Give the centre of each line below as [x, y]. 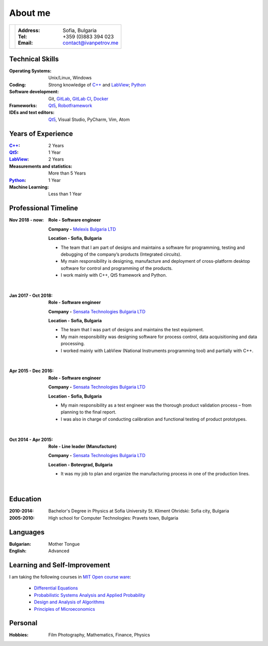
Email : [26, 43]
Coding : [18, 85]
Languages [27, 532]
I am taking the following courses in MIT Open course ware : [70, 577]
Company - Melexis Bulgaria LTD [82, 229]
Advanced [59, 551]
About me [30, 13]
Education [25, 499]
